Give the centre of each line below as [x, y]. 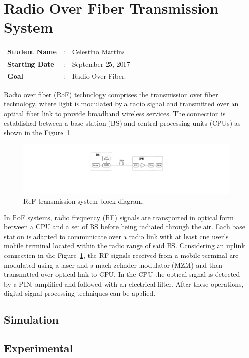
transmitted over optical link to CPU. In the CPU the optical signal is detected [122, 274]
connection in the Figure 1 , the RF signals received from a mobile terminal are [121, 255]
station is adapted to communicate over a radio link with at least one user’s [116, 236]
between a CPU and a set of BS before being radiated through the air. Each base [124, 227]
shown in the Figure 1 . [38, 132]
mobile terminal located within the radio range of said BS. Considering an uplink [124, 246]
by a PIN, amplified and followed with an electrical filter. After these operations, [124, 283]
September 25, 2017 [101, 63]
